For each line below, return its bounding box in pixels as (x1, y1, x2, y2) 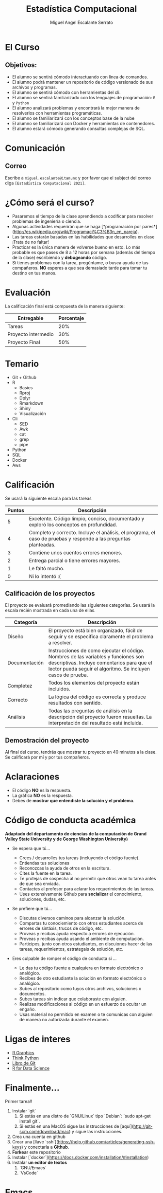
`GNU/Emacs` (19, 1164, 47, 1171)
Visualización (19, 410, 46, 416)
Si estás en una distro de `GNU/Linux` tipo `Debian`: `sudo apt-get (19, 1113, 151, 1119)
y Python (12, 100, 29, 106)
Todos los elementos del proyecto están (48, 680, 140, 687)
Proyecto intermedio (7, 331, 54, 338)
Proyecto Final (7, 339, 40, 345)
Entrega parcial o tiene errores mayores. (29, 557, 120, 564)
